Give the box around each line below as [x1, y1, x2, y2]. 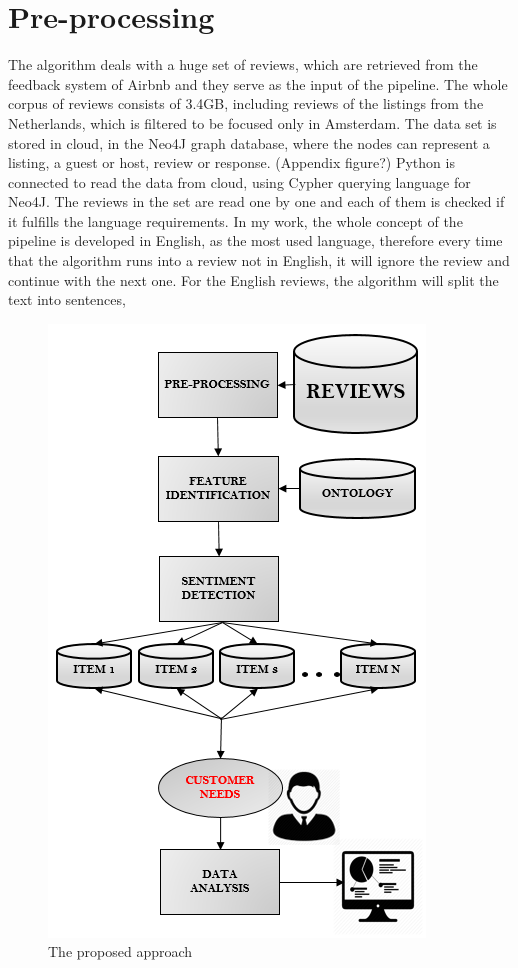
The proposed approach [48, 941, 193, 962]
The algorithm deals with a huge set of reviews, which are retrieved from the [8, 54, 478, 75]
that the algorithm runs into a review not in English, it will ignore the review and [8, 250, 510, 271]
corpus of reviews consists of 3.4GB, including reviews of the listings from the [8, 93, 484, 114]
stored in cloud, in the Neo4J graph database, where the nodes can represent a [8, 132, 490, 153]
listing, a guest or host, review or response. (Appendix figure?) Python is [8, 152, 455, 173]
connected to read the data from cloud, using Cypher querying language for [8, 171, 471, 192]
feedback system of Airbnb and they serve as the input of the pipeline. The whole [8, 73, 508, 94]
